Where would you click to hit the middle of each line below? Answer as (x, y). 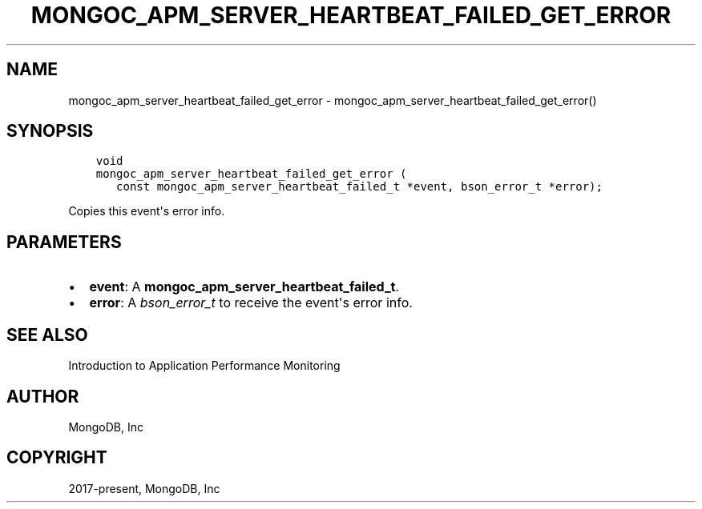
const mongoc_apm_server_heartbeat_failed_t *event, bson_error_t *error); (359, 187)
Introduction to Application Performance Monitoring (204, 366)
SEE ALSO (47, 335)
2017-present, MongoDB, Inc (144, 488)
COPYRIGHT (57, 458)
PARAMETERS (64, 242)
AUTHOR (43, 396)
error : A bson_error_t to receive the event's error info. (251, 303)
